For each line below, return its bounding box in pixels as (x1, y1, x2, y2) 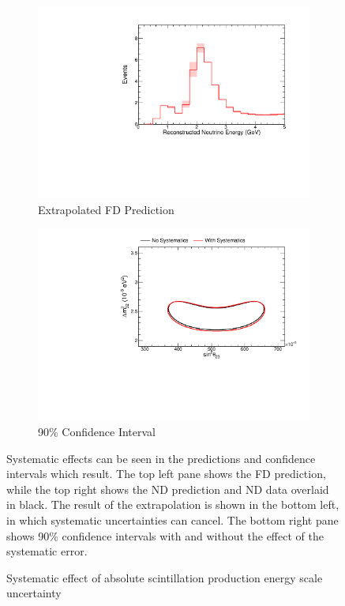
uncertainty (6, 585, 62, 601)
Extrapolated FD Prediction (38, 201, 174, 217)
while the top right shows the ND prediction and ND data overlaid (6, 480, 329, 497)
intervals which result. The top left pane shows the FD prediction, (6, 465, 326, 482)
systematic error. (6, 543, 88, 559)
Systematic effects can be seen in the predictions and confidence (6, 450, 316, 466)
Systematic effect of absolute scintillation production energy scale (6, 569, 323, 585)
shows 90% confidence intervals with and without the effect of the (6, 527, 324, 544)
